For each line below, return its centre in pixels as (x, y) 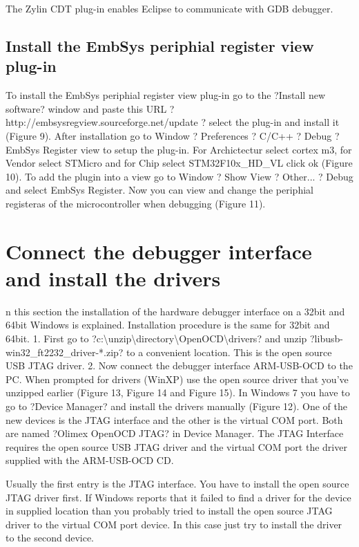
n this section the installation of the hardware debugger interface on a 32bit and (175, 311)
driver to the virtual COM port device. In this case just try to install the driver (174, 524)
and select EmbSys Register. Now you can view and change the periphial (159, 190)
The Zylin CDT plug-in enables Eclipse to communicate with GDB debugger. (169, 8)
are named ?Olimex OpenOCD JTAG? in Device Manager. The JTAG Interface (175, 433)
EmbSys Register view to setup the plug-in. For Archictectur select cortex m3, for (179, 149)
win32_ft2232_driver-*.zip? (65, 352)
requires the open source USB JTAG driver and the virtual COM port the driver (176, 446)
